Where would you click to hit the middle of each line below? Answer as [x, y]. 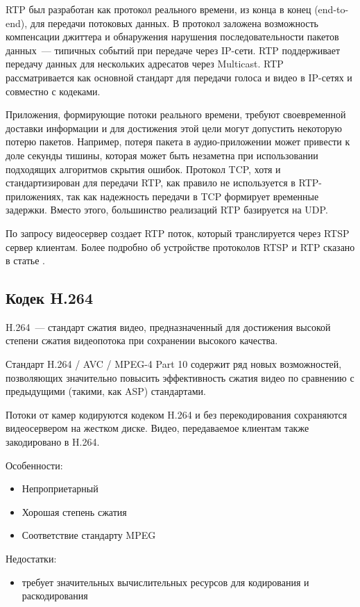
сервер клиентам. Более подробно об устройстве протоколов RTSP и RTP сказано [180, 246]
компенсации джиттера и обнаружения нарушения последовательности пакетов [172, 37]
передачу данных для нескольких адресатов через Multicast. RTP [145, 64]
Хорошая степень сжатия [74, 511]
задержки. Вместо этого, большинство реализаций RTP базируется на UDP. [167, 210]
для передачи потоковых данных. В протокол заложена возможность [174, 23]
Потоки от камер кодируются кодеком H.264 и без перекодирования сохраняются [177, 414]
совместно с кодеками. [53, 91]
